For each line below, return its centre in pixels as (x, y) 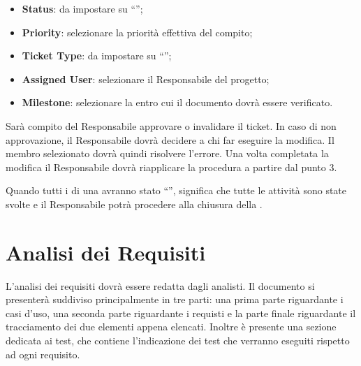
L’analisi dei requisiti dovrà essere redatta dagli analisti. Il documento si (160, 285)
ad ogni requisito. (43, 354)
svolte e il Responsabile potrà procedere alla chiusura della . (134, 204)
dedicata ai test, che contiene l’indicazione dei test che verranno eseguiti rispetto (178, 341)
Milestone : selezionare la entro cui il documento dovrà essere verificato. (177, 102)
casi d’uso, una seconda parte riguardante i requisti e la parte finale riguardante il (181, 313)
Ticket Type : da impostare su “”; (97, 56)
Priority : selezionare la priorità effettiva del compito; (137, 32)
